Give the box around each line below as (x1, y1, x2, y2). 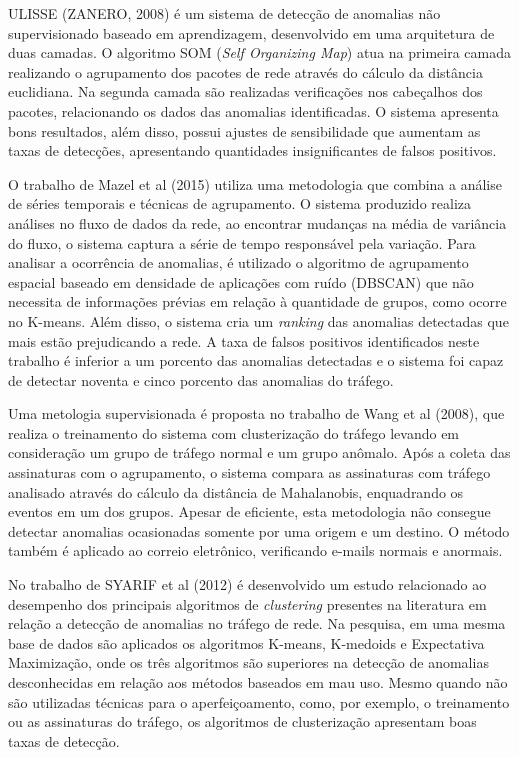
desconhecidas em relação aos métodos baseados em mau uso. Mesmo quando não (8, 672, 508, 692)
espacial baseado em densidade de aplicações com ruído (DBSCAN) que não (8, 271, 474, 292)
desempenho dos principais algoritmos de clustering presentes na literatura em (8, 593, 487, 614)
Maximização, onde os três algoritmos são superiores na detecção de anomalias (8, 652, 489, 673)
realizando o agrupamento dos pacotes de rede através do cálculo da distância (8, 61, 483, 82)
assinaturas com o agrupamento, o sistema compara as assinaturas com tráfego (8, 462, 491, 483)
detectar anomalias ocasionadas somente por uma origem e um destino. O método (8, 520, 510, 541)
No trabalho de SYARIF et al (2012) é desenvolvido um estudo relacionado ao (8, 574, 487, 595)
